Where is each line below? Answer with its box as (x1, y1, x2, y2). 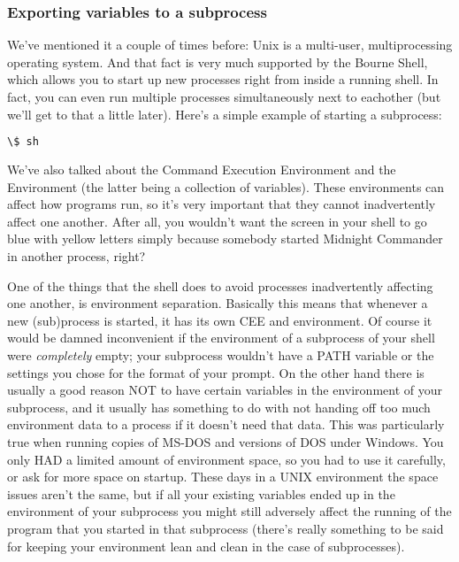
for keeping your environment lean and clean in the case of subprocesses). (7, 536, 405, 555)
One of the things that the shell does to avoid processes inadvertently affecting (7, 276, 433, 295)
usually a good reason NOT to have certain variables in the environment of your (7, 381, 442, 399)
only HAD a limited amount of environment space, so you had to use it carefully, (7, 450, 446, 468)
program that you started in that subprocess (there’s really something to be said (7, 519, 444, 537)
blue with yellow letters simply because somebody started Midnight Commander (7, 229, 443, 248)
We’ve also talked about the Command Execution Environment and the (7, 160, 396, 179)
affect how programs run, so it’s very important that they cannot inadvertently (7, 195, 436, 213)
